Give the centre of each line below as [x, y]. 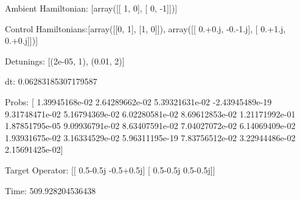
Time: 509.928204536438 [51, 190]
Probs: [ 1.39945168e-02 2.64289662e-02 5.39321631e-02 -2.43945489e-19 [138, 101]
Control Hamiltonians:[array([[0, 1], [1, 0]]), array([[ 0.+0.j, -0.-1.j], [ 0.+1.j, [145, 28]
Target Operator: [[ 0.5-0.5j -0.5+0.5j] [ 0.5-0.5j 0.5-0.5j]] [110, 169]
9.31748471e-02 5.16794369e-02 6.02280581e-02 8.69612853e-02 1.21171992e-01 [150, 113]
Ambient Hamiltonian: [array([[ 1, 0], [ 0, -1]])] [91, 8]
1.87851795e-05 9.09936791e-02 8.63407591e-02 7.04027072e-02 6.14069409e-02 [150, 126]
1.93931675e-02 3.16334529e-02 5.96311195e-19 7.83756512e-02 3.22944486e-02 [150, 137]
